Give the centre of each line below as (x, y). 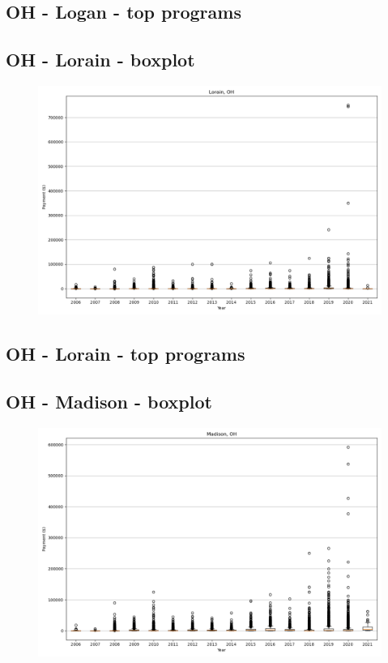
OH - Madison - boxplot (109, 402)
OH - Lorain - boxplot (100, 60)
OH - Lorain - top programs (126, 354)
